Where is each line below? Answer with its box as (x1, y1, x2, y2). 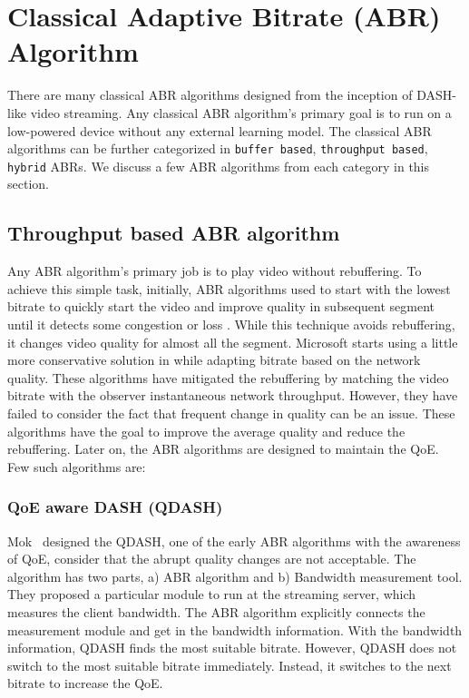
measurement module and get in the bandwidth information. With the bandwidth (7, 620, 463, 639)
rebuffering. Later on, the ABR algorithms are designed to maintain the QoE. (7, 439, 439, 458)
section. (7, 174, 49, 193)
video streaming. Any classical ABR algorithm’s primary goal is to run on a (30, 103, 452, 122)
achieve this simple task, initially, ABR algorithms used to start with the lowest (7, 279, 451, 298)
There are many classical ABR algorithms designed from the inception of (7, 85, 413, 104)
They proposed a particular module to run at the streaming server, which (7, 585, 416, 604)
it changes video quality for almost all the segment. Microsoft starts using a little (7, 332, 458, 351)
